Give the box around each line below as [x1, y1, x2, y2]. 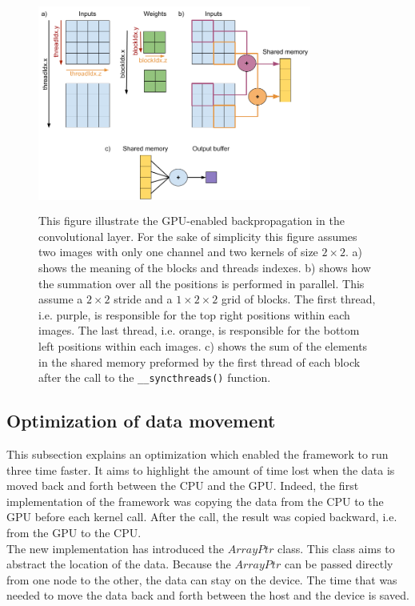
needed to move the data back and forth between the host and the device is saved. [6, 587, 409, 604]
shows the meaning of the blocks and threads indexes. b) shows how [38, 259, 371, 275]
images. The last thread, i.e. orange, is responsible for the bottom [38, 322, 360, 339]
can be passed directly [284, 556, 393, 572]
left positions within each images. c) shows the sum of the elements [38, 337, 368, 354]
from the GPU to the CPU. [6, 524, 142, 540]
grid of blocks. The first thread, [221, 291, 376, 307]
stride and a [114, 291, 173, 307]
